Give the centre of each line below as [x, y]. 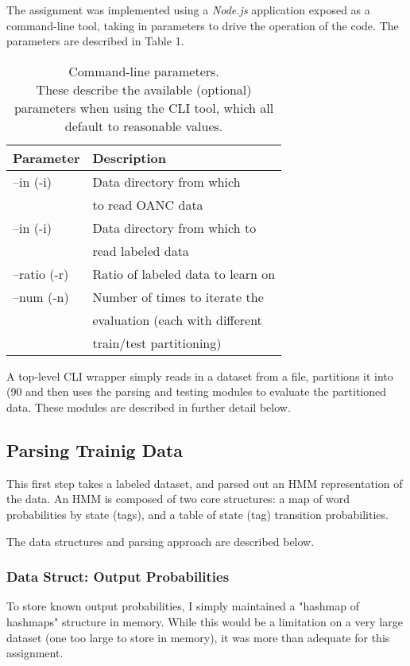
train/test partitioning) [157, 343]
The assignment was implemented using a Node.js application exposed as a [188, 10]
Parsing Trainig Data [95, 449]
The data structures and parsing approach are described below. [161, 541]
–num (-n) [41, 296]
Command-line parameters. [144, 71]
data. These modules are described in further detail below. [149, 407]
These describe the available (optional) [144, 89]
